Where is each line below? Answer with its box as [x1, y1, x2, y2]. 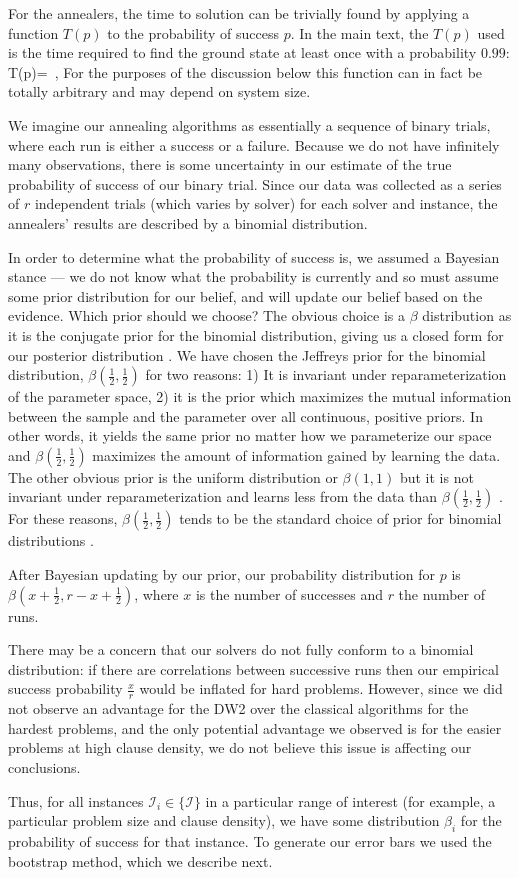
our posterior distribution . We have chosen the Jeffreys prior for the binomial [8, 344, 486, 365]
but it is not [399, 466, 474, 487]
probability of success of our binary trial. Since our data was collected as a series [8, 173, 502, 194]
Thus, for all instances [8, 790, 144, 811]
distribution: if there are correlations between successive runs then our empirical [8, 658, 499, 679]
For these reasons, [8, 508, 118, 529]
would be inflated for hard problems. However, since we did [139, 678, 503, 699]
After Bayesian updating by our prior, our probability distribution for [8, 564, 435, 585]
